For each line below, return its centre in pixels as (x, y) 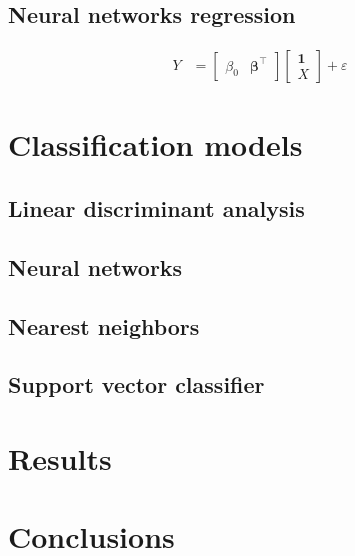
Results (60, 457)
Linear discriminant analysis (156, 208)
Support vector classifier (136, 384)
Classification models (155, 144)
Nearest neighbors (104, 325)
